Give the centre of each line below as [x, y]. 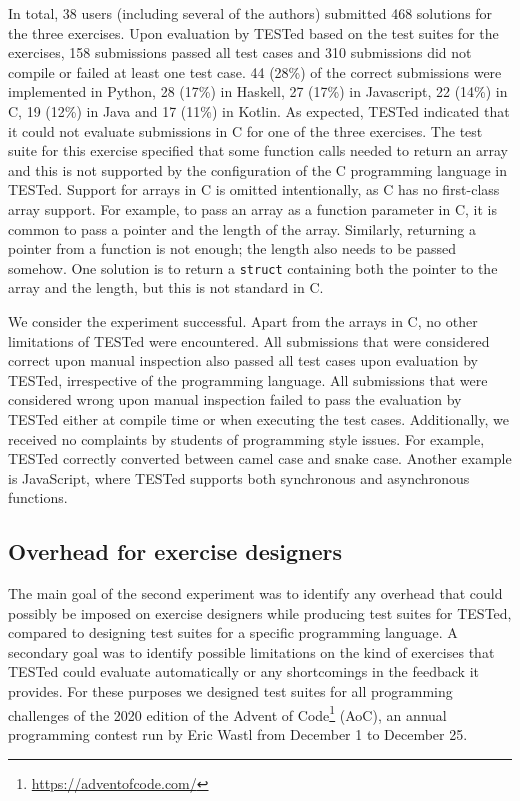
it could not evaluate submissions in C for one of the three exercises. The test [245, 130]
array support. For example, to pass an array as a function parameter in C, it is [252, 208]
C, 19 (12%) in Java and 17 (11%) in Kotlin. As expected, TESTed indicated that [259, 110]
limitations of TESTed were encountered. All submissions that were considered [249, 340]
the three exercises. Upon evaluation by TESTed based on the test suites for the [253, 32]
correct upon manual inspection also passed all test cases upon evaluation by [243, 360]
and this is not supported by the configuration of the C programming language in [257, 169]
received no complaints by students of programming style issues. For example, [246, 438]
